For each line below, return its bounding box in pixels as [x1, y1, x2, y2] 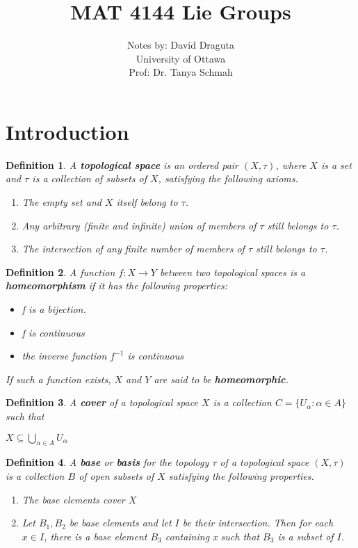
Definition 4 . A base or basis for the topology [6, 455, 209, 469]
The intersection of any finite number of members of [22, 241, 245, 256]
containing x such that [165, 529, 260, 543]
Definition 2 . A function [6, 264, 115, 279]
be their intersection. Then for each [182, 515, 334, 530]
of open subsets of [79, 468, 154, 483]
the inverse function [22, 348, 107, 363]
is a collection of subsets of [32, 171, 147, 186]
